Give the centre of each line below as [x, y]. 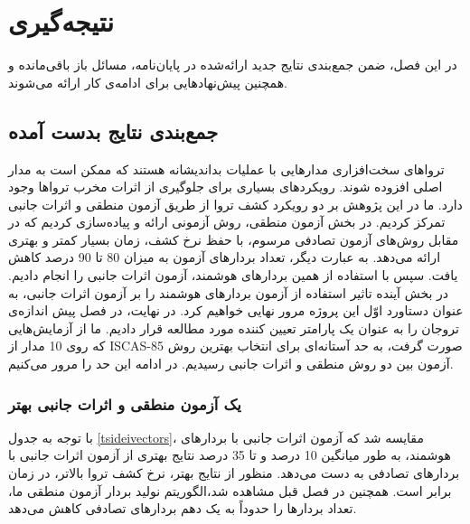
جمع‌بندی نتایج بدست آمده [113, 131]
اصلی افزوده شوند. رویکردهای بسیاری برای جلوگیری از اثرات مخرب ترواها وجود [226, 187]
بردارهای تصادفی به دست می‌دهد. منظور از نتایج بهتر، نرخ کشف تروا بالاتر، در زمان [234, 473]
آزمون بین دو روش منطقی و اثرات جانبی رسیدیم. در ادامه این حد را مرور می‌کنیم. [231, 364]
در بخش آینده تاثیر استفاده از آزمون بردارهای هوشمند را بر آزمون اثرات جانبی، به [229, 292]
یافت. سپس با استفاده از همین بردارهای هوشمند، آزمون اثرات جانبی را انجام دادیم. [233, 275]
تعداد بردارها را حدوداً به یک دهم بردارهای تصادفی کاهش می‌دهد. [183, 508]
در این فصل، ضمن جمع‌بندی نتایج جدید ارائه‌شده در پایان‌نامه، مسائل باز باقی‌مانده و [233, 65]
